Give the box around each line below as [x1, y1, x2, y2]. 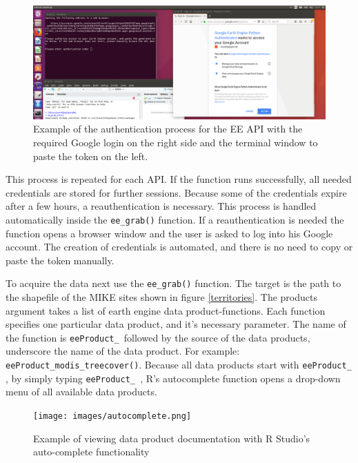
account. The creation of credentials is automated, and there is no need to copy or [6, 239, 353, 254]
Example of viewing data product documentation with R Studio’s [33, 431, 310, 445]
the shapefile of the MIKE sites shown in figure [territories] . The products [6, 290, 317, 304]
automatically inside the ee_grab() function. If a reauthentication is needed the [6, 212, 344, 226]
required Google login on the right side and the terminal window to [33, 135, 318, 149]
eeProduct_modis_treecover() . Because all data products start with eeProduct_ [6, 357, 352, 372]
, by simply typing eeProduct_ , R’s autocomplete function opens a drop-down [6, 371, 341, 385]
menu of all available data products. [6, 384, 157, 399]
